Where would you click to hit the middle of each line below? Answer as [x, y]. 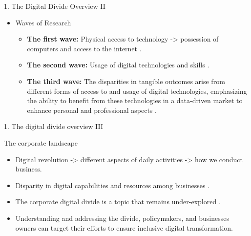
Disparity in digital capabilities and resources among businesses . [113, 185]
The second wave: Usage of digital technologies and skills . [118, 65]
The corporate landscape [41, 142]
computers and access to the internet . [84, 48]
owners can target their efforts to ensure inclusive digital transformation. [124, 227]
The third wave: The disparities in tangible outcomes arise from [126, 81]
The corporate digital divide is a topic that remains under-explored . [118, 202]
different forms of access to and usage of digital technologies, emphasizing [137, 91]
